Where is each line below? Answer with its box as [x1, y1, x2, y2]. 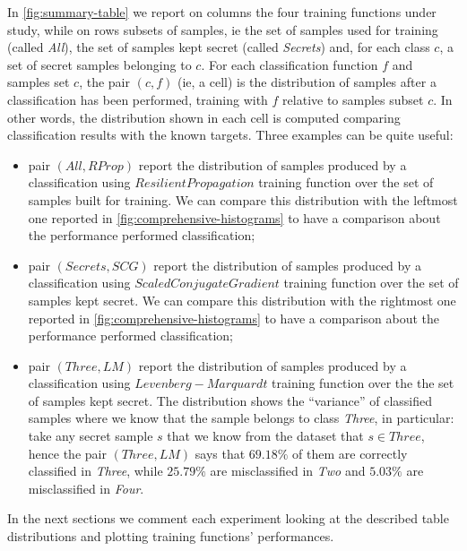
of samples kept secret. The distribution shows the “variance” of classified [28, 391, 433, 409]
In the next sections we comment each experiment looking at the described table [7, 509, 449, 528]
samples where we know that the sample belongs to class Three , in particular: [28, 409, 454, 427]
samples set [7, 73, 70, 91]
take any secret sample [28, 426, 153, 445]
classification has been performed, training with [7, 90, 268, 108]
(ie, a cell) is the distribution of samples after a [177, 73, 437, 91]
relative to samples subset [282, 90, 424, 108]
